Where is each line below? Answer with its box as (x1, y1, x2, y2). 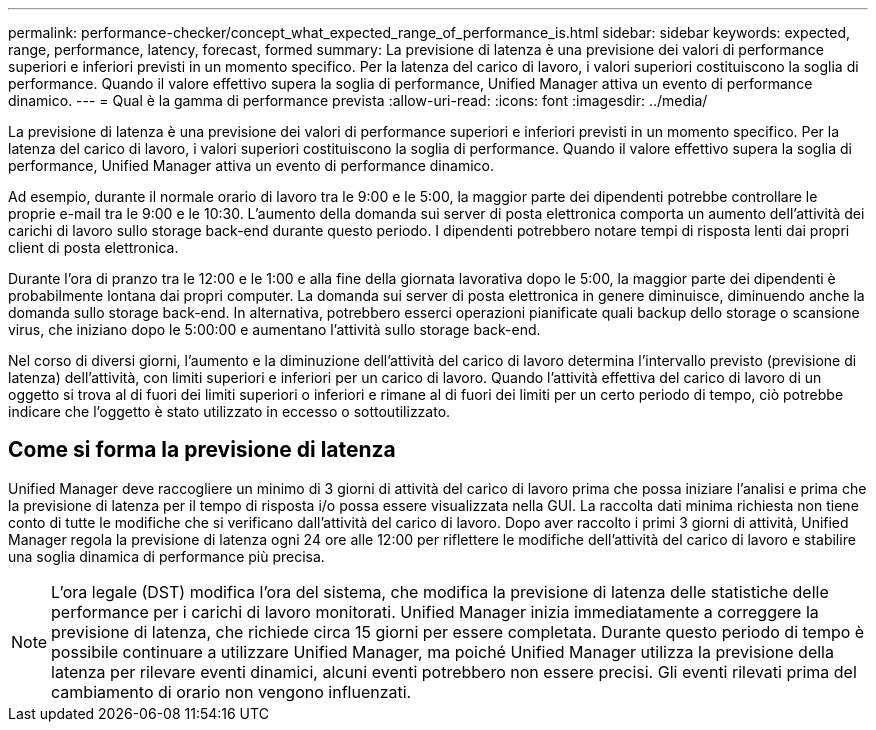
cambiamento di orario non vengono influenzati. (51, 681, 412, 702)
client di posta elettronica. (8, 239, 179, 256)
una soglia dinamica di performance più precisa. (8, 547, 325, 565)
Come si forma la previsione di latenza (8, 437, 396, 463)
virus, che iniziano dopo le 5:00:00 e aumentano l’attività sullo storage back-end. (8, 321, 541, 338)
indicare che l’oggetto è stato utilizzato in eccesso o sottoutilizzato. (8, 403, 451, 420)
